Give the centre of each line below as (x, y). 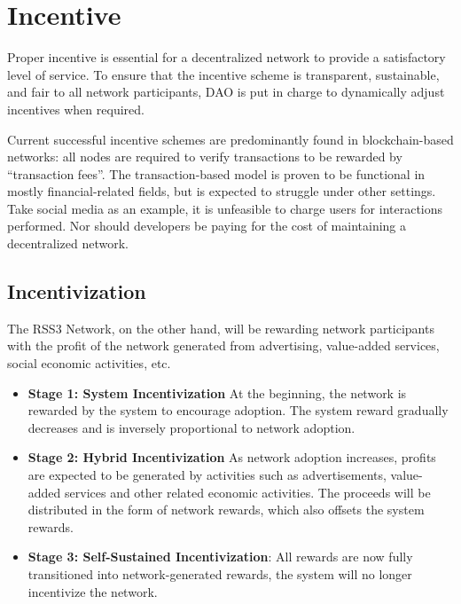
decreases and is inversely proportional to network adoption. (191, 427)
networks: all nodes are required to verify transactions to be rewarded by (205, 157)
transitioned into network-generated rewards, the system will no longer (220, 573)
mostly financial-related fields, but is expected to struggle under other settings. (222, 191)
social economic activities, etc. (89, 363)
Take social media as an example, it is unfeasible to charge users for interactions (225, 208)
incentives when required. (76, 109)
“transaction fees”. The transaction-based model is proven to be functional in (216, 173)
